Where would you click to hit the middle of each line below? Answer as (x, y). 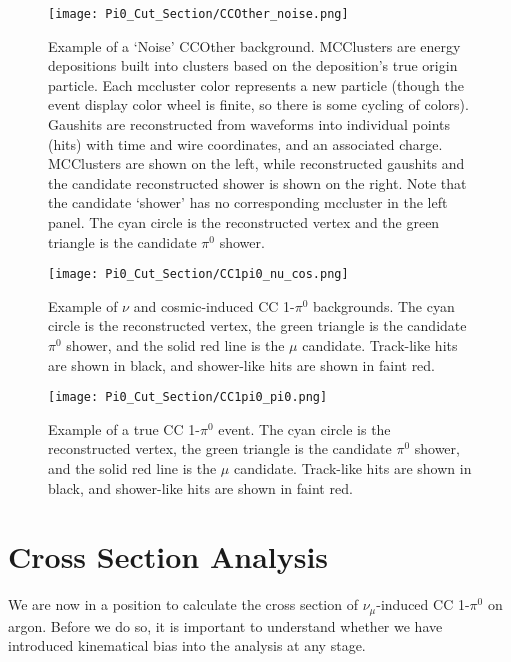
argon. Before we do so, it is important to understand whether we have (225, 625)
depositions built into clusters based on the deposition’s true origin (253, 65)
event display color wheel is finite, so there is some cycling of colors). (258, 104)
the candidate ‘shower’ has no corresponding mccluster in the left (248, 202)
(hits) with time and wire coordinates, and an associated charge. (245, 143)
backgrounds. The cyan (384, 305)
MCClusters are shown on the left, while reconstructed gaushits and (256, 163)
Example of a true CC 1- (124, 428)
